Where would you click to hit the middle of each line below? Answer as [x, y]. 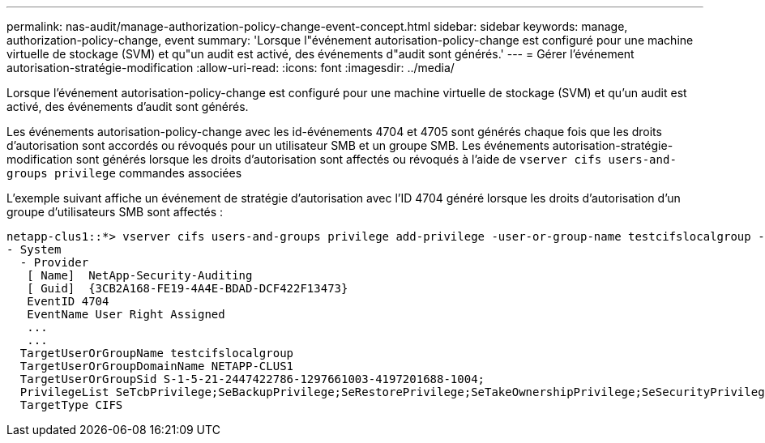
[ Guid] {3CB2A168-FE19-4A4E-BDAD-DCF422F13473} [188, 288]
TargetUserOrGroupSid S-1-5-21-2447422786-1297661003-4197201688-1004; [252, 379]
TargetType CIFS [71, 405]
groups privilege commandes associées [124, 173]
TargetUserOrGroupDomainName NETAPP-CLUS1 [157, 366]
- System [34, 249]
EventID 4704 [68, 301]
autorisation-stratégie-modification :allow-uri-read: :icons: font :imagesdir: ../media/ [231, 68]
